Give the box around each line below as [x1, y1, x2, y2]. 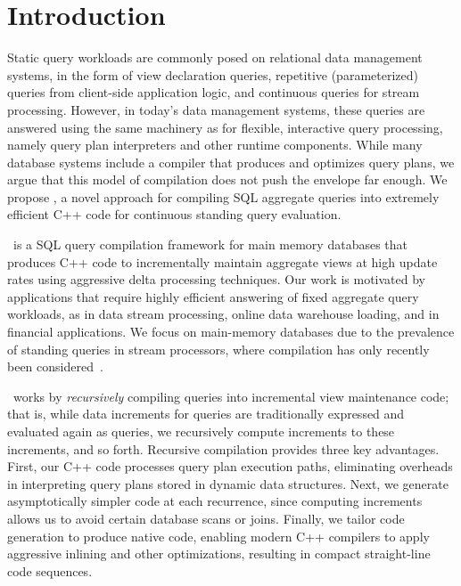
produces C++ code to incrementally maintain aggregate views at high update [7, 252, 438, 271]
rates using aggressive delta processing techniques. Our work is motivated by [7, 270, 425, 289]
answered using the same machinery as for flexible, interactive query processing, [7, 118, 443, 136]
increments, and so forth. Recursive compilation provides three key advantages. [7, 439, 440, 458]
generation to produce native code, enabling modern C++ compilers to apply [7, 526, 430, 545]
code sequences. [7, 561, 93, 580]
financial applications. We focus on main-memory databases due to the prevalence [7, 322, 455, 341]
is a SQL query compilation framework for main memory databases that [12, 235, 408, 254]
